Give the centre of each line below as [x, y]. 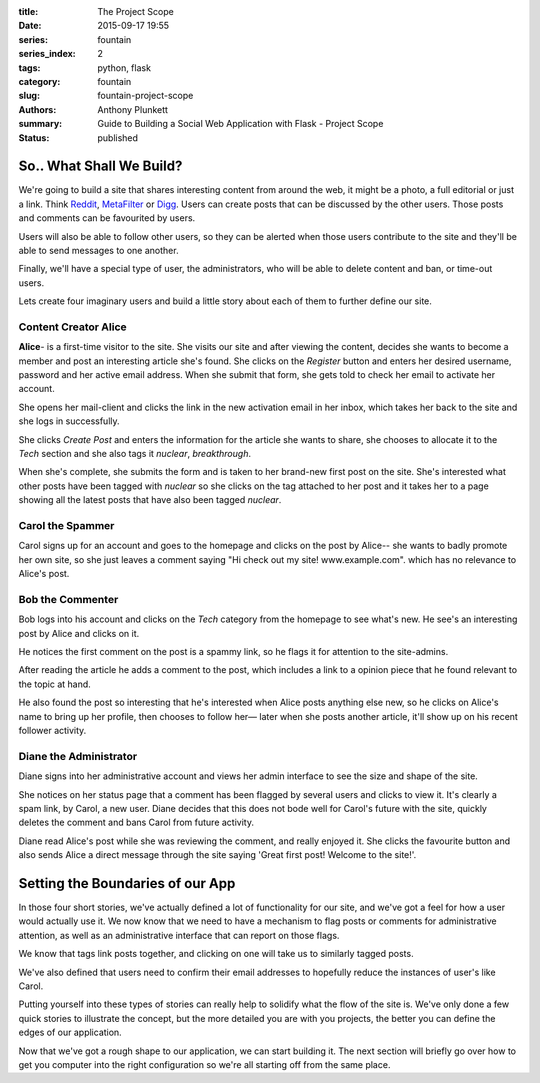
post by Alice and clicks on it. [79, 633]
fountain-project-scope [145, 96]
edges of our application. [70, 1032]
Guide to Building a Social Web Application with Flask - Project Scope [240, 124]
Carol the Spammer [66, 525]
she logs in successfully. [69, 421]
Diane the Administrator [78, 756]
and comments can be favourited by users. [107, 218]
